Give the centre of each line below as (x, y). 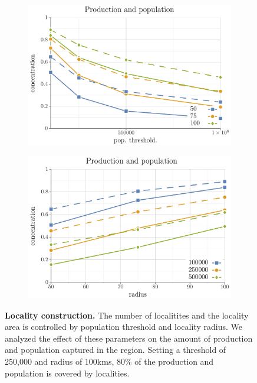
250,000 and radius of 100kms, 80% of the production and (109, 361)
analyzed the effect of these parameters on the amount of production (129, 338)
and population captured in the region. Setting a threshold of (116, 350)
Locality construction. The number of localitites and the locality (127, 315)
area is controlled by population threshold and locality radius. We (123, 327)
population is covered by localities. (67, 373)
